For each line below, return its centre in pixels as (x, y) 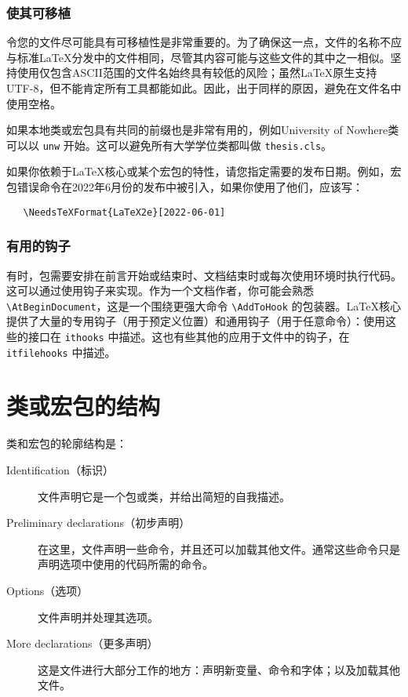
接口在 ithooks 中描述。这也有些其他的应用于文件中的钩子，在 (189, 336)
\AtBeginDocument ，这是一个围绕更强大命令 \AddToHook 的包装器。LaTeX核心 (204, 305)
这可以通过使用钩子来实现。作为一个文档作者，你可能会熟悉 (160, 290)
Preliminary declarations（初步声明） (98, 523)
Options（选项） (47, 590)
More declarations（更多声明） (82, 643)
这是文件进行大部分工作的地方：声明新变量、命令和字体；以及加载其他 (219, 669)
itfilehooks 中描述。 (61, 352)
